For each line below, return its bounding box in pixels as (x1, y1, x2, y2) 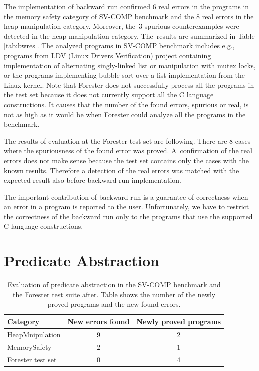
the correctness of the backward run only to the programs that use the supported (4, 211, 253, 221)
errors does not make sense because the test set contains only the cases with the (4, 155, 249, 165)
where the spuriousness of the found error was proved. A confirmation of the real (4, 145, 252, 156)
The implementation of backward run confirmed (4, 1, 150, 11)
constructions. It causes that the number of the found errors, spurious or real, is (4, 99, 249, 109)
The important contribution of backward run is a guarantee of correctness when (4, 191, 248, 202)
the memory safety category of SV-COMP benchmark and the (4, 11, 194, 21)
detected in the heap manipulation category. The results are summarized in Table (4, 30, 255, 41)
